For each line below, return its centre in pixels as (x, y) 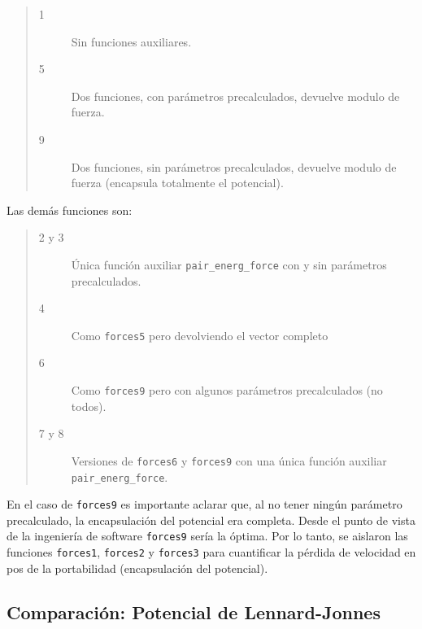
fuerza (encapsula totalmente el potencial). (177, 183)
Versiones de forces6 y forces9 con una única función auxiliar (229, 460)
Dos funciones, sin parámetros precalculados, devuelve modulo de (234, 166)
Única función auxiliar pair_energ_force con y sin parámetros (229, 264)
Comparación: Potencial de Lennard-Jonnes (194, 612)
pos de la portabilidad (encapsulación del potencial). (137, 568)
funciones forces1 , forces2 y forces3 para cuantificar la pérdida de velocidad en (211, 552)
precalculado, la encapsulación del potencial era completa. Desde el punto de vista (211, 520)
